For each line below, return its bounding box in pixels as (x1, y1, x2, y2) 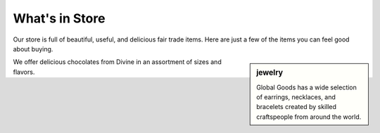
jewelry (256, 68, 284, 77)
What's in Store (13, 11, 106, 26)
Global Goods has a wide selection (256, 83, 357, 91)
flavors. (13, 68, 35, 76)
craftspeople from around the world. (256, 113, 362, 121)
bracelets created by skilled (256, 103, 337, 111)
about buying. (13, 44, 53, 53)
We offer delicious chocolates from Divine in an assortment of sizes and (13, 58, 222, 66)
